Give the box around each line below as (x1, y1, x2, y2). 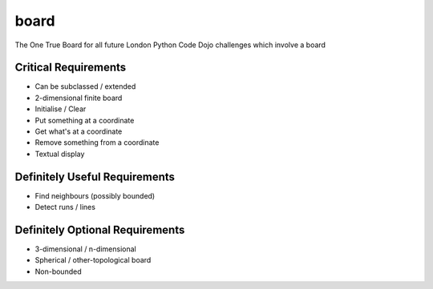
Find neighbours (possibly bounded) (34, 191, 156, 200)
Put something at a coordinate (34, 115, 135, 125)
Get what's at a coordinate (34, 126, 123, 136)
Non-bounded (34, 267, 82, 276)
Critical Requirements (14, 61, 127, 74)
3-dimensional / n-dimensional (34, 244, 136, 254)
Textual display (34, 149, 85, 159)
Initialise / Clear (34, 104, 87, 114)
